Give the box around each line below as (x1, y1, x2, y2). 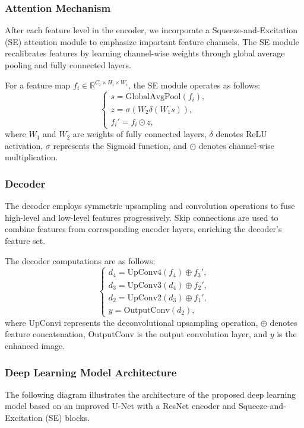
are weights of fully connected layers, (72, 128, 207, 140)
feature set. (5, 234, 46, 247)
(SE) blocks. (45, 411, 90, 424)
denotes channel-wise (198, 139, 275, 151)
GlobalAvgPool (125, 93, 181, 102)
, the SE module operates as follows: (128, 78, 261, 91)
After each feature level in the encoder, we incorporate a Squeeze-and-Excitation (5, 24, 298, 36)
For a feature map (5, 78, 71, 91)
